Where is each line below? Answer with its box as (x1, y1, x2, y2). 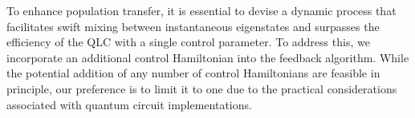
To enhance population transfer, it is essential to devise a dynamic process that (6, 2, 397, 18)
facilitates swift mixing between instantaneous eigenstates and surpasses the (6, 18, 380, 34)
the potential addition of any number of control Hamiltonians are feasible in (6, 65, 380, 81)
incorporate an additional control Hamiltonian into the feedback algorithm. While (6, 49, 409, 65)
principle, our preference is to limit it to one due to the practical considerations (6, 80, 397, 96)
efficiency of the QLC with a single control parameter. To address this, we (6, 33, 370, 50)
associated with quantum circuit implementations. (6, 96, 252, 112)
